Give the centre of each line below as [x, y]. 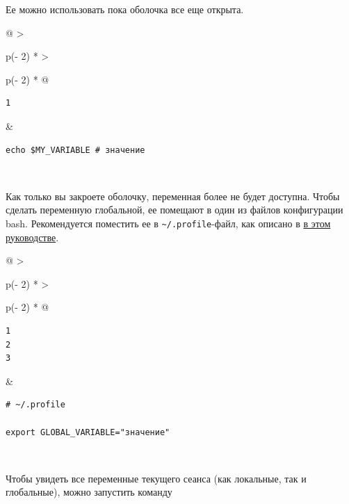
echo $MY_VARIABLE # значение [75, 150]
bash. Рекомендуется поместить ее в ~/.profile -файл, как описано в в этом [168, 223]
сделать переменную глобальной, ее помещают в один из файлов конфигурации [174, 210]
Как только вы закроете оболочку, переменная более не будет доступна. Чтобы [173, 196]
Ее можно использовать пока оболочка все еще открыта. [125, 9]
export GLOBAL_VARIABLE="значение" [88, 432]
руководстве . [32, 237]
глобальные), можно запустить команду [89, 492]
